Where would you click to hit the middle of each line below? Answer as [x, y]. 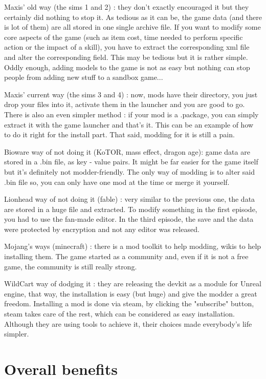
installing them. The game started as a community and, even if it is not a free [126, 256]
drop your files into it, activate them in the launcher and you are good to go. [125, 104]
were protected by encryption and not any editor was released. [102, 229]
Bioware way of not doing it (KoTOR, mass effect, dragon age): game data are [127, 151]
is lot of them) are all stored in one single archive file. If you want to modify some [132, 27]
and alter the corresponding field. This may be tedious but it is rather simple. [126, 57]
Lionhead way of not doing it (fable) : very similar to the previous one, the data [130, 199]
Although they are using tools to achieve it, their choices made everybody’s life [128, 323]
